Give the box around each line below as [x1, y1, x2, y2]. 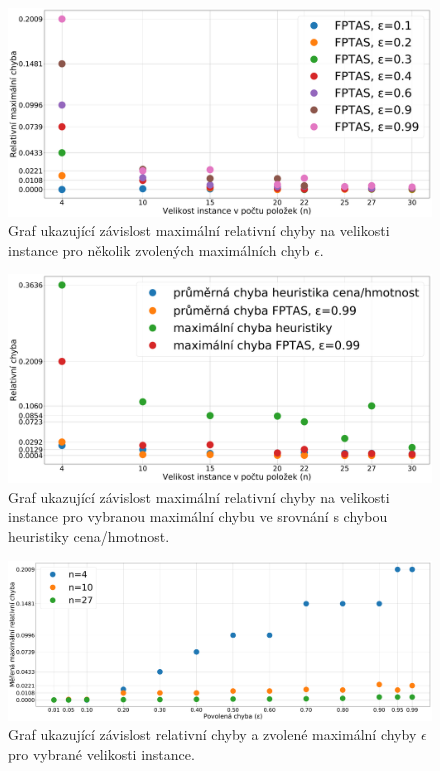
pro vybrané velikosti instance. [8, 743, 195, 764]
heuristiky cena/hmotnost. [8, 525, 170, 546]
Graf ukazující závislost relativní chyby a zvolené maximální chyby [8, 724, 417, 745]
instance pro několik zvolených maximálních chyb [8, 239, 310, 260]
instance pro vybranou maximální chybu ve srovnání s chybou [8, 506, 388, 527]
